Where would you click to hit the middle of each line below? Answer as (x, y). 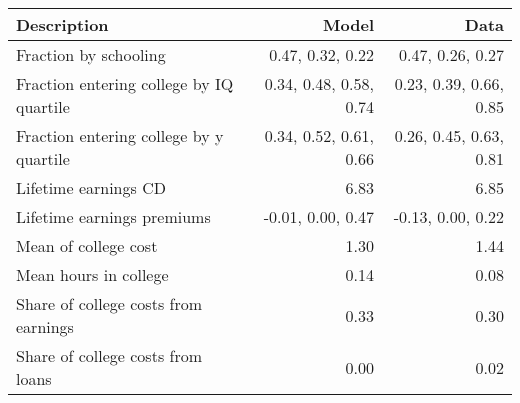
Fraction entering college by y (120, 135)
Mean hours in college (92, 274)
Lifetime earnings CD (91, 187)
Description (62, 24)
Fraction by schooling (91, 54)
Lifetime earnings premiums (113, 216)
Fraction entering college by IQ (125, 83)
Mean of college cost (87, 245)
